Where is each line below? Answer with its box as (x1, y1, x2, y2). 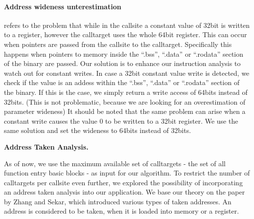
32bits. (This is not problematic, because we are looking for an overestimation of (4, 96, 246, 107)
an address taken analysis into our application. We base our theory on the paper (4, 187, 245, 197)
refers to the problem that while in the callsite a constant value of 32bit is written (4, 20, 250, 30)
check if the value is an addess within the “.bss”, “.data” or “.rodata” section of (4, 77, 240, 88)
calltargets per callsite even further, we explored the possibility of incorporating (4, 177, 243, 187)
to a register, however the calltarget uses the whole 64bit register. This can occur (4, 29, 247, 40)
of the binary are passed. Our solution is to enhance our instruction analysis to (4, 58, 241, 68)
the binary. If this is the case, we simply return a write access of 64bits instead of (4, 87, 248, 97)
